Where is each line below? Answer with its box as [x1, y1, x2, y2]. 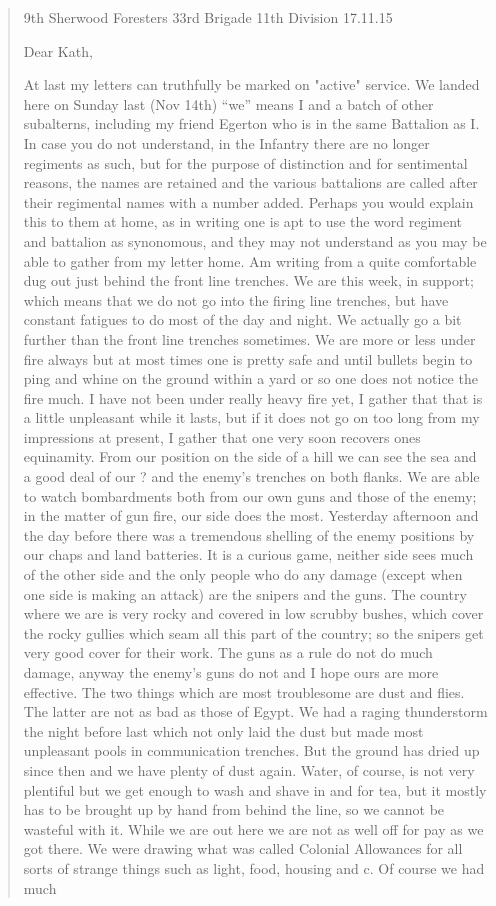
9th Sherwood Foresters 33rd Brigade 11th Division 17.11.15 [23, 7, 393, 27]
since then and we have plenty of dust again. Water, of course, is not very [23, 759, 475, 780]
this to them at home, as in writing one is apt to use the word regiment [23, 211, 463, 232]
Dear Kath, [23, 40, 93, 61]
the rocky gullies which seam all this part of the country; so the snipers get [23, 622, 484, 643]
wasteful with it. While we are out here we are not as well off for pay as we [23, 818, 484, 839]
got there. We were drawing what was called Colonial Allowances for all [23, 838, 463, 859]
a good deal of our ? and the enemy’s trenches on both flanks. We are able [23, 466, 480, 487]
